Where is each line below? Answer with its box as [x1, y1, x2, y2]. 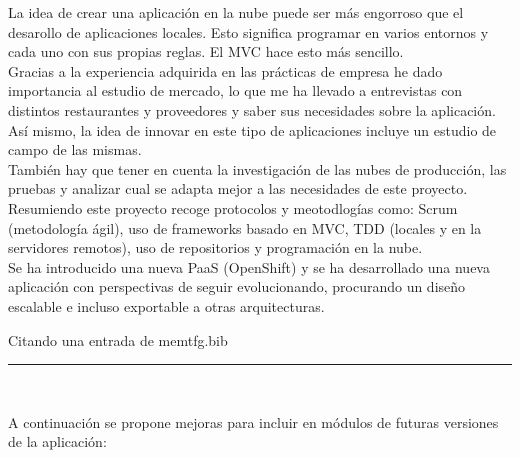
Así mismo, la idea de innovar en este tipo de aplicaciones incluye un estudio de [8, 119, 497, 140]
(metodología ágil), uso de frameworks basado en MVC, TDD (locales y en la [8, 217, 482, 238]
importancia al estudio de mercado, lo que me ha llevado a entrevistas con [8, 80, 463, 101]
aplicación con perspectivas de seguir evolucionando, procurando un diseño [8, 276, 466, 297]
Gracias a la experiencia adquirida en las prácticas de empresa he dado [8, 60, 443, 81]
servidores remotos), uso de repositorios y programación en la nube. [8, 237, 423, 258]
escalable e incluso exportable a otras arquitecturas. [8, 295, 325, 316]
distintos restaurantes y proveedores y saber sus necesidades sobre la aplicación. [8, 99, 496, 120]
